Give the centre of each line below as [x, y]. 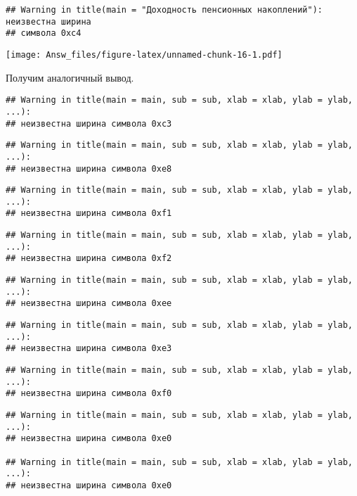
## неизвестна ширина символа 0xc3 [89, 123]
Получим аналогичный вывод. [70, 77]
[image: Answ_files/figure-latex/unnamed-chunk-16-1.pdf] [144, 55]
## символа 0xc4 [44, 33]
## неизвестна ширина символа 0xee [89, 304]
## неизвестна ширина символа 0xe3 [89, 349]
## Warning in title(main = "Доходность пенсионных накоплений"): [164, 10]
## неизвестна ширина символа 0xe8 [89, 168]
